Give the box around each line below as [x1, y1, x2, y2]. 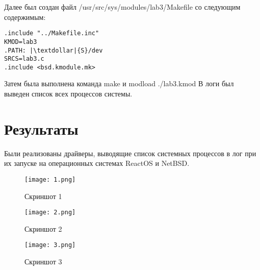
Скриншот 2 [24, 223, 62, 234]
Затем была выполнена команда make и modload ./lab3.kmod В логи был [4, 78, 234, 89]
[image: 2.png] [24, 209, 76, 216]
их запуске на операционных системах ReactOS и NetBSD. [4, 158, 190, 168]
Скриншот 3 [24, 256, 62, 267]
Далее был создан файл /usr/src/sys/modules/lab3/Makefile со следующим [4, 2, 241, 12]
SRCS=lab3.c [4, 55, 44, 63]
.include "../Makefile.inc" [4, 30, 99, 37]
